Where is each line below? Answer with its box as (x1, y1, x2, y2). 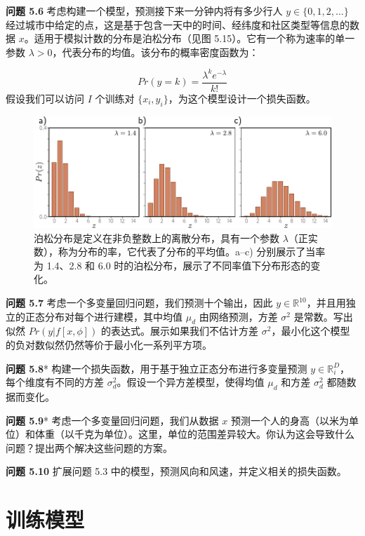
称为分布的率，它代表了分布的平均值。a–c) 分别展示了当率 (58, 244, 326, 259)
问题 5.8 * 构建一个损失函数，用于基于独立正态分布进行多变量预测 (6, 361, 307, 375)
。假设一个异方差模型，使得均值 (117, 375, 265, 389)
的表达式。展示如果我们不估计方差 (101, 323, 259, 338)
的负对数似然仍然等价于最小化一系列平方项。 (6, 337, 212, 352)
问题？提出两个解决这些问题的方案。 (6, 440, 173, 455)
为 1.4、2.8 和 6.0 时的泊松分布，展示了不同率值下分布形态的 (34, 257, 311, 272)
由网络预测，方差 (199, 309, 278, 323)
